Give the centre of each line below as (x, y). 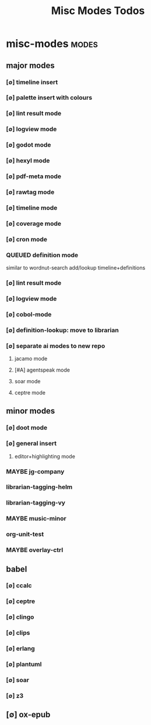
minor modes (31, 411)
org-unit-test (25, 535)
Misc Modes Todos (98, 11)
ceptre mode (30, 393)
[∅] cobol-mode (29, 314)
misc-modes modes (52, 44)
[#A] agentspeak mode (42, 370)
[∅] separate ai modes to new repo (56, 346)
